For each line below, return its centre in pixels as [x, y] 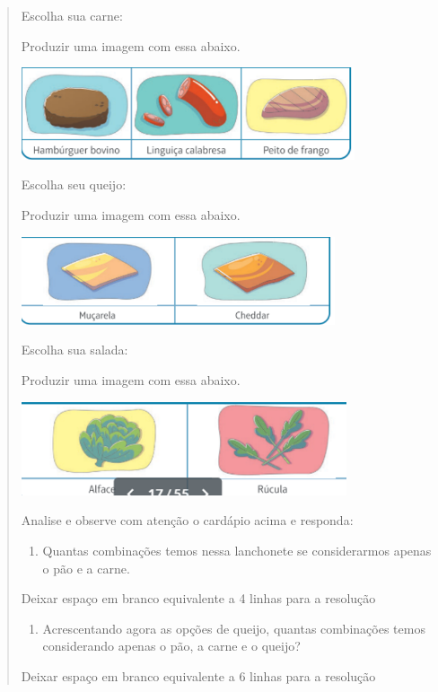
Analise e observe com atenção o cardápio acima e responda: [187, 520]
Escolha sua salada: [74, 350]
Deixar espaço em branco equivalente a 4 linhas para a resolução [198, 598]
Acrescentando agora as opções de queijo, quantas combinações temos [234, 628]
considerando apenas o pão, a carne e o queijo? [171, 646]
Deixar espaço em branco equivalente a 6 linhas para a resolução [198, 675]
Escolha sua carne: [72, 15]
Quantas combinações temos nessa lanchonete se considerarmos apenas [237, 550]
